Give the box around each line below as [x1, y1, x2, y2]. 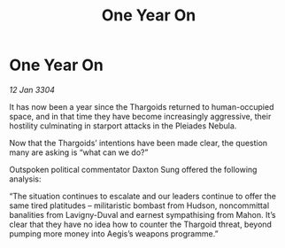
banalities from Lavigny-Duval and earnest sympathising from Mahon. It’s [9, 209, 276, 220]
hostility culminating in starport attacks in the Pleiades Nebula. [9, 120, 237, 131]
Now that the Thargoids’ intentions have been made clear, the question [9, 137, 268, 148]
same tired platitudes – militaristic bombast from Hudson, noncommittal [9, 200, 270, 211]
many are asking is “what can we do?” [9, 147, 149, 158]
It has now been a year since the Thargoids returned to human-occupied [9, 101, 274, 112]
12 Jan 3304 [9, 84, 56, 95]
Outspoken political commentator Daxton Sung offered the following [9, 164, 258, 174]
